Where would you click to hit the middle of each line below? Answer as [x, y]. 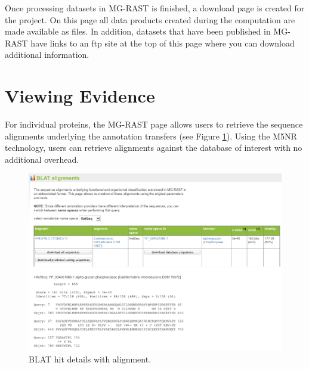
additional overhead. [42, 159]
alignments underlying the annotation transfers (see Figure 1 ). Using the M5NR [151, 136]
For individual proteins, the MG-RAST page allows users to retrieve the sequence [154, 124]
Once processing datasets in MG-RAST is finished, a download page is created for [155, 8]
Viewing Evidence [80, 96]
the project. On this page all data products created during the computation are [150, 19]
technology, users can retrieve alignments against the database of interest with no [154, 148]
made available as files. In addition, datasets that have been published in [138, 31]
